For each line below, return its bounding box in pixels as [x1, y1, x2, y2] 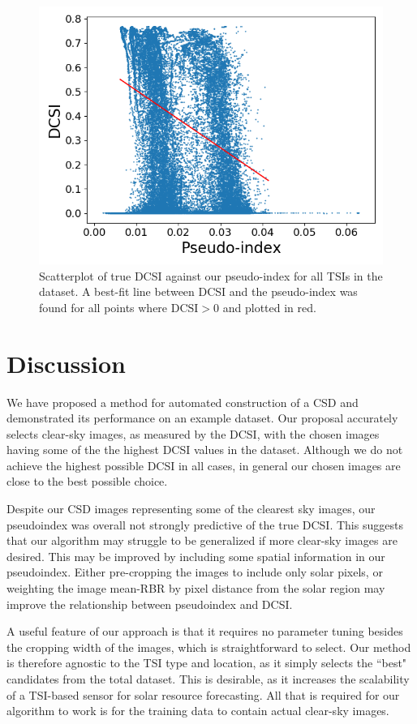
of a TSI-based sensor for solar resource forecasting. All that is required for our [6, 686, 400, 703]
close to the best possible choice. [6, 473, 168, 490]
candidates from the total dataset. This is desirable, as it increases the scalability [6, 670, 410, 687]
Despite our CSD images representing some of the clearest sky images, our [6, 500, 376, 517]
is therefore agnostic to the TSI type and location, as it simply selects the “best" [6, 654, 407, 671]
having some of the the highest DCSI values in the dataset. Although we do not [6, 441, 403, 458]
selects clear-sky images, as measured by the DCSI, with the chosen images [6, 425, 380, 442]
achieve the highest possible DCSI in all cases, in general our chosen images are [6, 456, 401, 473]
